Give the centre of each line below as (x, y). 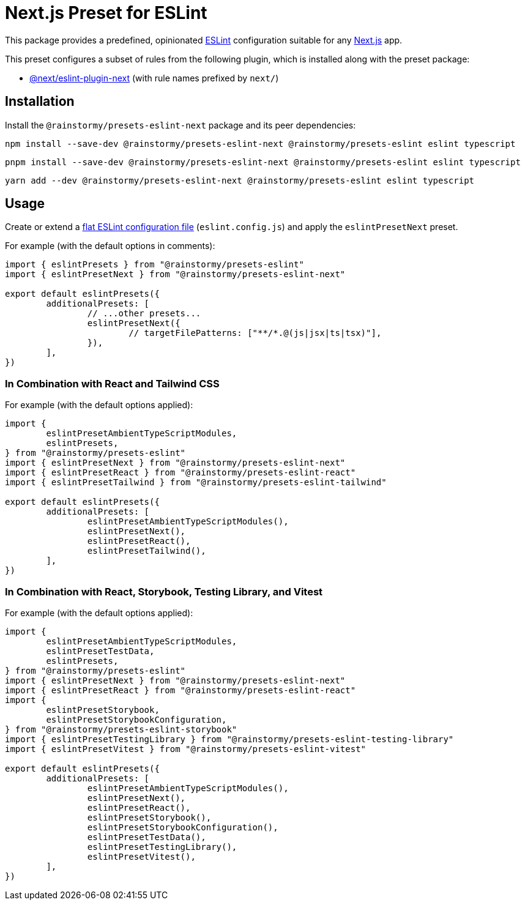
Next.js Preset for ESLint (106, 13)
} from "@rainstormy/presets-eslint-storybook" (121, 729)
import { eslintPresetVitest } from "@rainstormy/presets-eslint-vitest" (186, 749)
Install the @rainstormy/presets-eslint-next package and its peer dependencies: (181, 125)
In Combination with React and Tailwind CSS (112, 383)
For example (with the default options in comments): (110, 246)
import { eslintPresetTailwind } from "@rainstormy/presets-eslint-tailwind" (196, 482)
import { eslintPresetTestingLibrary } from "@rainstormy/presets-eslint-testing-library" (229, 739)
